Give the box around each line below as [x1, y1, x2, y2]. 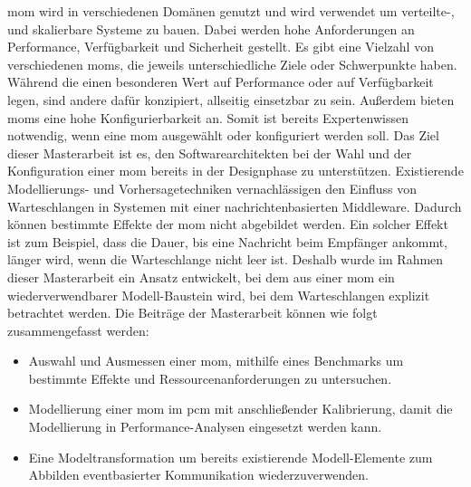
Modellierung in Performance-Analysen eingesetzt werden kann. [28, 417, 382, 436]
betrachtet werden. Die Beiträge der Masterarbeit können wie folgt [7, 303, 378, 322]
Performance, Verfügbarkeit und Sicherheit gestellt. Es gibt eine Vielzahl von [7, 37, 434, 56]
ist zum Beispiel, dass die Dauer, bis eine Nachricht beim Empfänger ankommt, [7, 232, 447, 251]
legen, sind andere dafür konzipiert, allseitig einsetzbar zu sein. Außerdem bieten [7, 90, 455, 109]
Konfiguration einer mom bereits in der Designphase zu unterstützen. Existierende [7, 161, 464, 180]
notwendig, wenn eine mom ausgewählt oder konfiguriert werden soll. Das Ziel [7, 126, 439, 145]
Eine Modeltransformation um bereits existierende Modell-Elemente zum [28, 447, 433, 466]
